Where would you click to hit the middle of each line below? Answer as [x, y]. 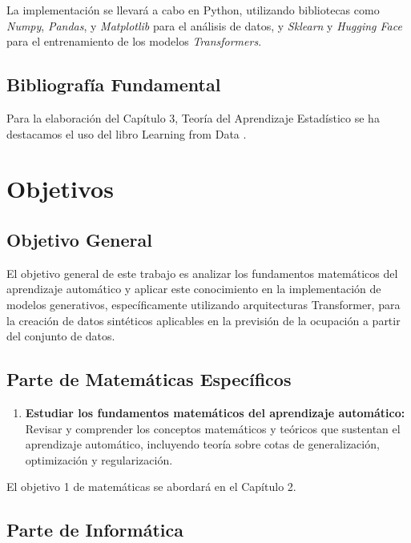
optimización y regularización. [99, 459]
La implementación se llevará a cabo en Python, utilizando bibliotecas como [193, 10]
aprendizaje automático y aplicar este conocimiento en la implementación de [194, 289]
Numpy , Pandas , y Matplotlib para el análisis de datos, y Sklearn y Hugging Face [204, 25]
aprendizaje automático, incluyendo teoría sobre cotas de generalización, [202, 444]
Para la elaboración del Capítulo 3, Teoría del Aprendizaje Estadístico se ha [193, 117]
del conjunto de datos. [61, 336]
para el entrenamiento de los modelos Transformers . [134, 41]
